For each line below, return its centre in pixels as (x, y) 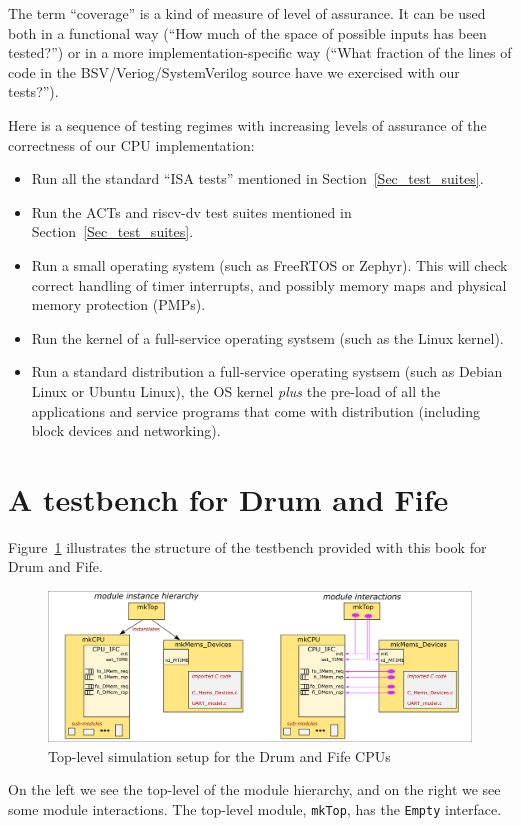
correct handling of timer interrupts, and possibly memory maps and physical (269, 284)
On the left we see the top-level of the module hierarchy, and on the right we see (254, 789)
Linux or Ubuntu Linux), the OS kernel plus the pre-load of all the (236, 390)
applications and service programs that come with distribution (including (255, 410)
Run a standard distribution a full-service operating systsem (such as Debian (267, 371)
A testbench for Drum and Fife (228, 498)
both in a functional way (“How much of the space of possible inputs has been (247, 32)
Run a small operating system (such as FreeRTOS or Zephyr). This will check (269, 264)
